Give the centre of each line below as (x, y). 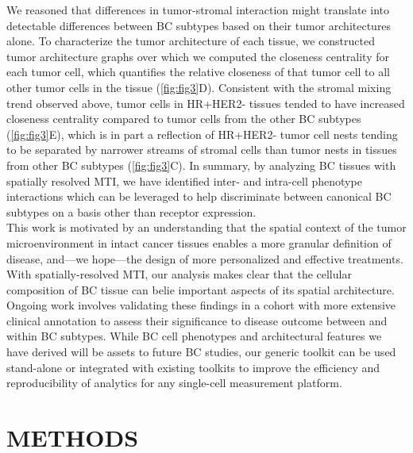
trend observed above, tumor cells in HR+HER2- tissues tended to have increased (206, 103)
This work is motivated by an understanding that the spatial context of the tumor (206, 227)
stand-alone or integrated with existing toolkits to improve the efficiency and (193, 367)
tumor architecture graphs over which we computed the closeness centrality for (198, 56)
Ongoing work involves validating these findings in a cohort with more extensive (201, 305)
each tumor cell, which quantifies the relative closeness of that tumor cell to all (198, 72)
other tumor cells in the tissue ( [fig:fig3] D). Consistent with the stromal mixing (199, 87)
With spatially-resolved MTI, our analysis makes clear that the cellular (179, 274)
